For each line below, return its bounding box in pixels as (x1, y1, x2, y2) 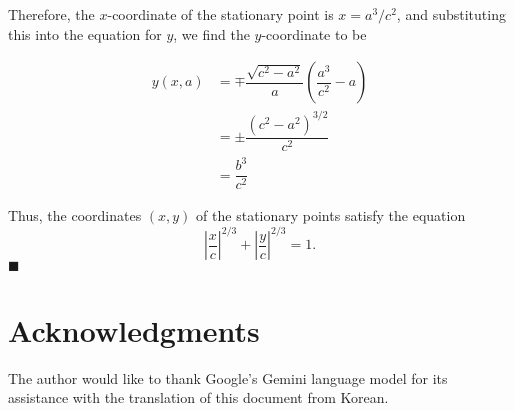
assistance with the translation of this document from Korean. (8, 387, 389, 408)
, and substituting (396, 4, 506, 24)
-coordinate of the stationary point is (107, 4, 334, 24)
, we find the (173, 23, 250, 44)
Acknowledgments (8, 309, 260, 350)
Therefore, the (8, 4, 95, 24)
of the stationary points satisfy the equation (196, 205, 466, 226)
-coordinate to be (261, 23, 367, 44)
